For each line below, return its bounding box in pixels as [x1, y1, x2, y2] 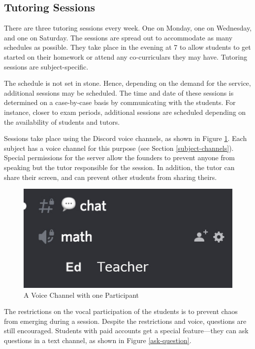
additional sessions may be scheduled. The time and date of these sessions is [4, 87, 234, 98]
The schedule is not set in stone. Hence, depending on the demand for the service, [4, 78, 251, 88]
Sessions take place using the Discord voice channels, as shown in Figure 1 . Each [4, 133, 247, 143]
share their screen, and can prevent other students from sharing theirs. [4, 172, 217, 182]
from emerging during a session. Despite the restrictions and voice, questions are [4, 315, 247, 326]
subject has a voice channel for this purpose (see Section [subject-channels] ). [4, 142, 234, 153]
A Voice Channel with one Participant [24, 289, 139, 300]
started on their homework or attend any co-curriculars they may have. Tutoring [4, 51, 247, 62]
